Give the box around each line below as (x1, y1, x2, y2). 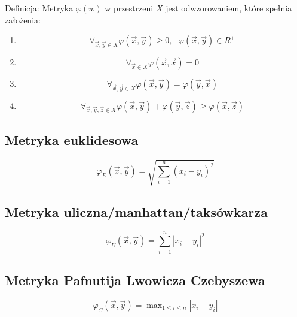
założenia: (5, 13, 41, 26)
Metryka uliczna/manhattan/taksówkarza (5, 202, 268, 221)
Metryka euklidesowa (5, 130, 139, 149)
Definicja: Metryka (5, 2, 74, 14)
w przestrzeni (105, 2, 154, 14)
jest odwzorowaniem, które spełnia (166, 2, 292, 14)
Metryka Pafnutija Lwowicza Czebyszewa (5, 270, 265, 289)
